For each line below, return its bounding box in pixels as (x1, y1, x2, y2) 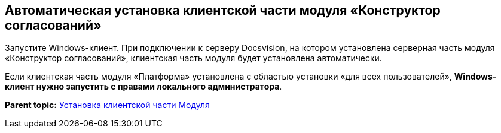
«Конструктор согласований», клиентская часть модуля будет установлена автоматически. (5, 53, 382, 64)
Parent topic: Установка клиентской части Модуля (5, 100, 210, 110)
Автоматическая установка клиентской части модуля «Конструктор (5, 3, 441, 18)
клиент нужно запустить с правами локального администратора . (5, 81, 282, 92)
